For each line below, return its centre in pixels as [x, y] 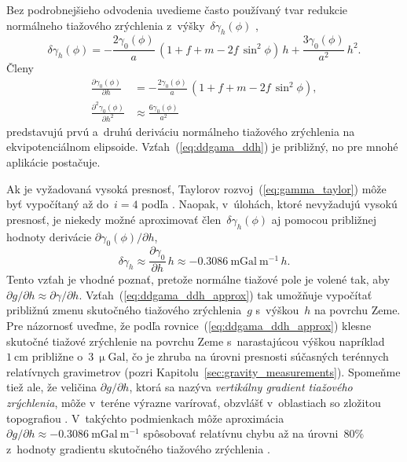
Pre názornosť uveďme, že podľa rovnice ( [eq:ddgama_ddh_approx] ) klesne [189, 326]
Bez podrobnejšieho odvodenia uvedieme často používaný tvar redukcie [177, 9]
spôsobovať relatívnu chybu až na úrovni [241, 433]
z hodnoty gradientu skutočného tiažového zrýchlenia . [138, 448]
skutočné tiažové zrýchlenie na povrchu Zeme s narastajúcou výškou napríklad [196, 341]
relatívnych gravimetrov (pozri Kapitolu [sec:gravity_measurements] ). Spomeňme [203, 371]
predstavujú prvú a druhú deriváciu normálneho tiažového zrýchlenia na [181, 131]
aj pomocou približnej [324, 219]
